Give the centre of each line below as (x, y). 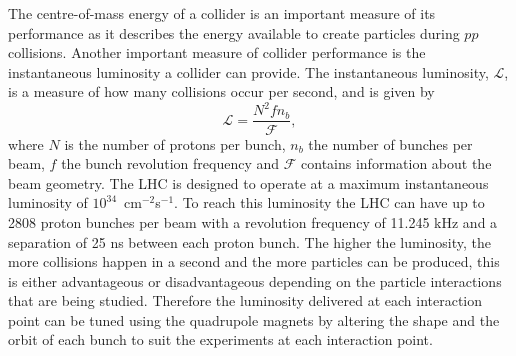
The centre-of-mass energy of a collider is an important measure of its (222, 13)
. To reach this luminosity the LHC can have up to (329, 202)
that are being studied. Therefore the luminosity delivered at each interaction (245, 300)
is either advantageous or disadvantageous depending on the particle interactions (255, 280)
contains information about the (396, 163)
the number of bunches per (390, 143)
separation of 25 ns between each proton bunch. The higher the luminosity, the (249, 241)
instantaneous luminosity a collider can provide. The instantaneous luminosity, (248, 71)
